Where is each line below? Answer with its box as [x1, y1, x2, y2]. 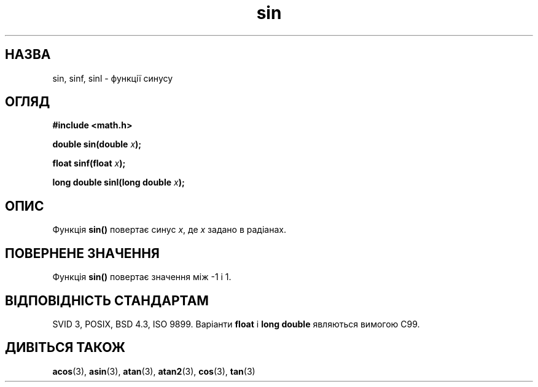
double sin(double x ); [52, 139, 142, 150]
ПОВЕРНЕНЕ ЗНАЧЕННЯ [5, 245, 160, 261]
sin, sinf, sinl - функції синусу [52, 72, 173, 84]
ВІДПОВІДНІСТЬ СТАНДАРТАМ [5, 292, 209, 308]
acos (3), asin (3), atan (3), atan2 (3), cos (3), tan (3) [52, 365, 255, 377]
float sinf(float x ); [52, 158, 126, 169]
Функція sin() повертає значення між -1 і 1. [52, 272, 232, 283]
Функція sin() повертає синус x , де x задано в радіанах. [52, 224, 286, 235]
